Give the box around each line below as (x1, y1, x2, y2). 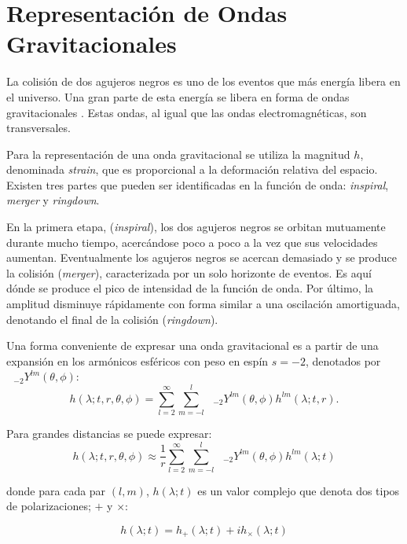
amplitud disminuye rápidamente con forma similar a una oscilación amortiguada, (6, 296, 400, 312)
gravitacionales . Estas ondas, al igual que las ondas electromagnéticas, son (6, 104, 367, 120)
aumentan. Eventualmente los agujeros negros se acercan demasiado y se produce (6, 249, 397, 266)
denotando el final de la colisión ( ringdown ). (6, 311, 218, 327)
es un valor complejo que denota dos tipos (197, 482, 400, 498)
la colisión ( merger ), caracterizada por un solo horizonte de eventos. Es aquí (6, 264, 372, 281)
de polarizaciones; (6, 498, 91, 514)
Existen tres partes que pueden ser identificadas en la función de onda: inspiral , (6, 176, 389, 193)
